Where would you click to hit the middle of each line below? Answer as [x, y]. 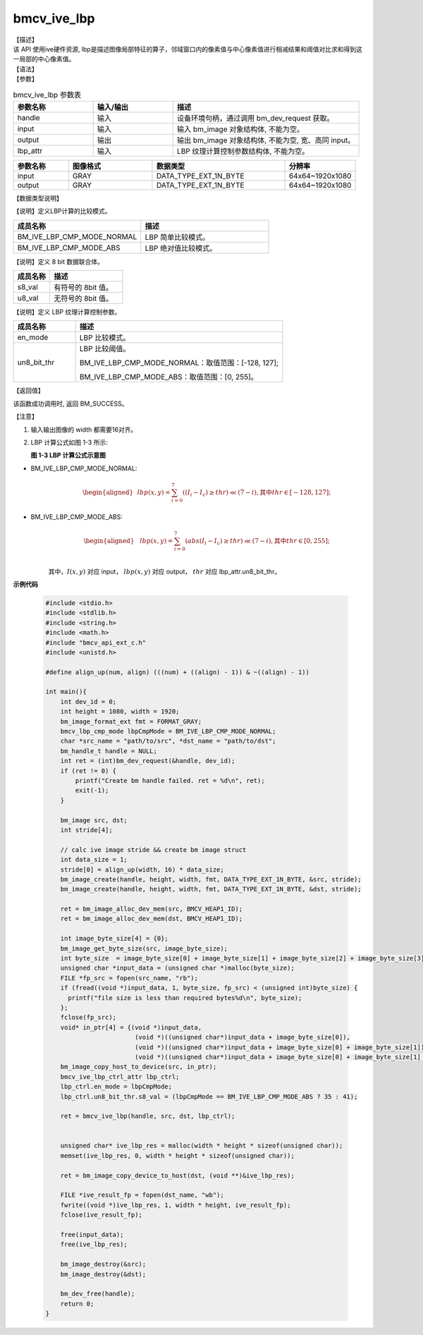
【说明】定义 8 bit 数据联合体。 [59, 262]
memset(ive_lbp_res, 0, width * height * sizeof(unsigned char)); [178, 1156]
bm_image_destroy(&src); [103, 1264]
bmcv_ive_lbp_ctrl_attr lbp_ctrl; [120, 1077]
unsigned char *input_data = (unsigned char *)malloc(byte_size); [178, 968]
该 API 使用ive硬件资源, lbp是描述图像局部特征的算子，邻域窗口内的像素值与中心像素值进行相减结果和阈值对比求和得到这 [188, 49]
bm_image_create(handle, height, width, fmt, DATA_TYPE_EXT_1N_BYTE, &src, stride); [211, 879]
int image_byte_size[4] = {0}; [114, 939]
